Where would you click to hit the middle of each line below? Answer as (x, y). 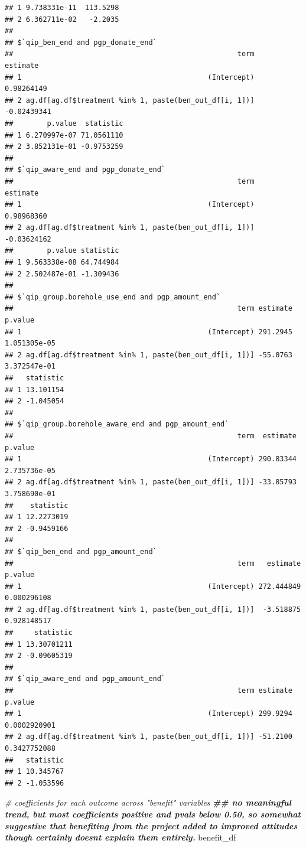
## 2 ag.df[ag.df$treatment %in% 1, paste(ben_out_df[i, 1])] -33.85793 (151, 482)
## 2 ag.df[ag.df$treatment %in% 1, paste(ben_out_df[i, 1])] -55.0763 (149, 355)
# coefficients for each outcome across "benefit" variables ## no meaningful (148, 802)
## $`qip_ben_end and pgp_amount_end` (81, 551)
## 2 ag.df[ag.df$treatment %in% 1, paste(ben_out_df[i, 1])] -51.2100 (149, 737)
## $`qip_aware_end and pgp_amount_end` (85, 679)
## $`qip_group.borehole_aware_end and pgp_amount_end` (117, 424)
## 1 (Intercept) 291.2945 (149, 332)
